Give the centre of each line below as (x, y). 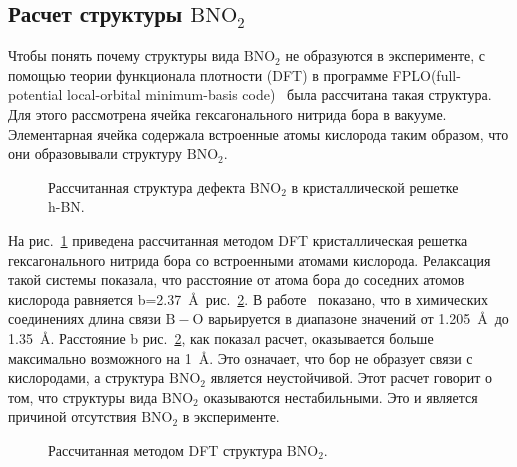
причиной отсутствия (72, 416)
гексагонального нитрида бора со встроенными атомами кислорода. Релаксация (249, 259)
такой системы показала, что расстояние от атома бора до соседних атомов (236, 279)
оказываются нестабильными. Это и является (340, 396)
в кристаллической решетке (375, 186)
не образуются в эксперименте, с (385, 55)
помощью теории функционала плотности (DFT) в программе (198, 74)
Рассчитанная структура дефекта (147, 186)
